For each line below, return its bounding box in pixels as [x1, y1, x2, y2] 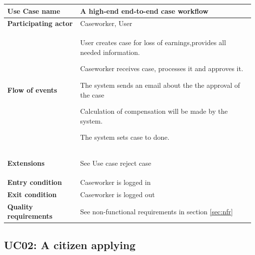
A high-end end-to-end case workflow [80, 5, 208, 16]
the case [80, 89, 104, 100]
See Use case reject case [80, 158, 152, 168]
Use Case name [7, 5, 60, 16]
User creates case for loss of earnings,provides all [80, 37, 226, 48]
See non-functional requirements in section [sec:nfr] [80, 206, 233, 216]
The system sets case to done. [80, 132, 170, 142]
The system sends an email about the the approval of [80, 79, 240, 90]
